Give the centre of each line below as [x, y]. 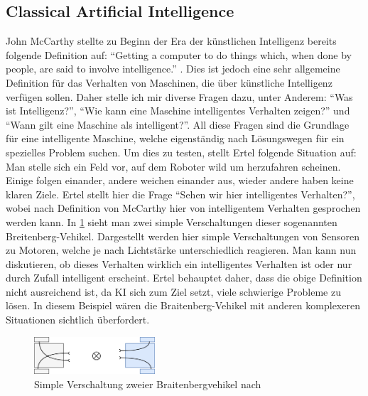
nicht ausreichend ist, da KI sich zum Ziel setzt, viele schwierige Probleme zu [173, 291]
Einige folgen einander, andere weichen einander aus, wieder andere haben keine [180, 180]
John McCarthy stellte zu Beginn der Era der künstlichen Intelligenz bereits [171, 41]
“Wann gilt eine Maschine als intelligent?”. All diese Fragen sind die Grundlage [178, 124]
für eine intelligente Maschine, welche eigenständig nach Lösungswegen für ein [175, 138]
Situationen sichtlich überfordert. [78, 320]
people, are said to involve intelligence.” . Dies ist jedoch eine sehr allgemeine [173, 69]
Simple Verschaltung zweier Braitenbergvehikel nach [148, 384]
